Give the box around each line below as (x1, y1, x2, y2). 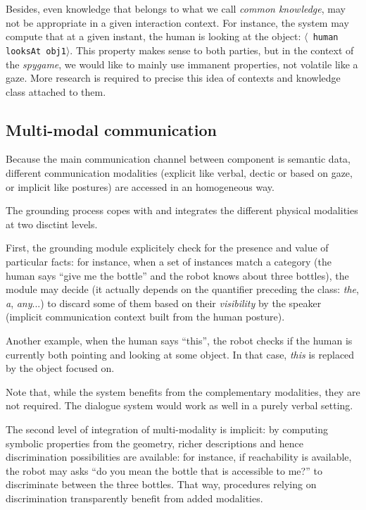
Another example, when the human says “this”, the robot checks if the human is (6, 333, 353, 348)
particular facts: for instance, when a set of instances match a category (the (6, 254, 332, 269)
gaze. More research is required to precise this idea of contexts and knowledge (6, 70, 341, 85)
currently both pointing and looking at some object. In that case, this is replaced (6, 347, 355, 361)
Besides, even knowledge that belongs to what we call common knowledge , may (6, 1, 346, 15)
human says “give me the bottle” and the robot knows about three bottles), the (6, 268, 349, 282)
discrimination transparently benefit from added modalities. (6, 490, 263, 505)
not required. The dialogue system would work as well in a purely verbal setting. (6, 398, 353, 413)
